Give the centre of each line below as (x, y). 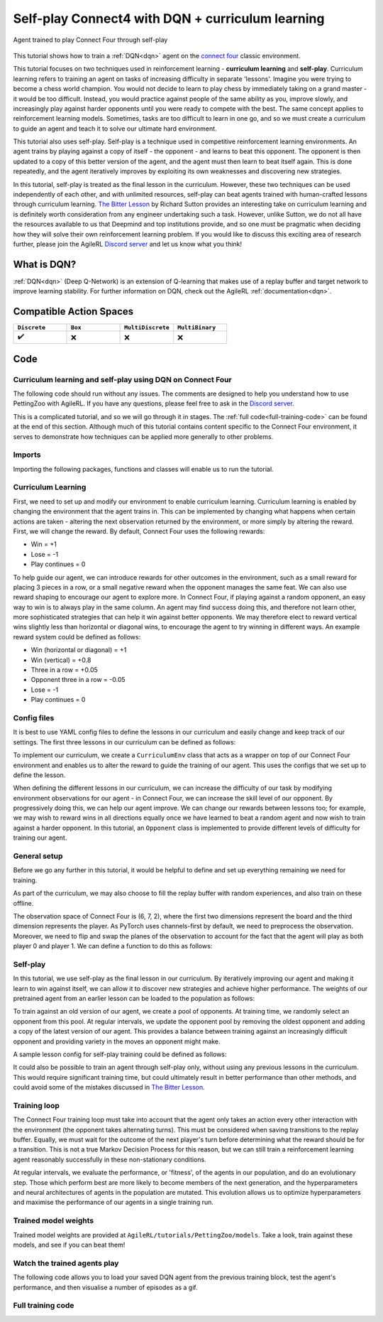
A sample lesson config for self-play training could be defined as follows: (120, 1054)
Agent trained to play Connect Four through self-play (90, 40)
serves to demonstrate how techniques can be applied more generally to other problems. (143, 436)
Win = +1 (44, 544)
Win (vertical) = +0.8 (61, 660)
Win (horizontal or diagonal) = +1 (79, 650)
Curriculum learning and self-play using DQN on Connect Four (122, 379)
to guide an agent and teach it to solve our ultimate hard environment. (115, 129)
